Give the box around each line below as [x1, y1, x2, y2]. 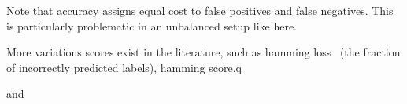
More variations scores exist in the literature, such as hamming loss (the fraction [6, 44, 401, 60]
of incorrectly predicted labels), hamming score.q [6, 59, 242, 75]
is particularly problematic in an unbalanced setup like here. [6, 17, 298, 34]
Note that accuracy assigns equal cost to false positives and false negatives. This [6, 2, 394, 18]
